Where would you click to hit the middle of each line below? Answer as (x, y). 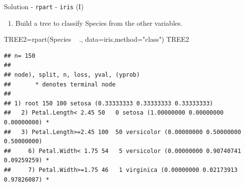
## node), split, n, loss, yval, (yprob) (72, 75)
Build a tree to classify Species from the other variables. (99, 23)
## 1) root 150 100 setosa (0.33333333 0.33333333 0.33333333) (109, 103)
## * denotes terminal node (60, 84)
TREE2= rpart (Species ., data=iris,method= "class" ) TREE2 (97, 39)
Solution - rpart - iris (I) (44, 6)
